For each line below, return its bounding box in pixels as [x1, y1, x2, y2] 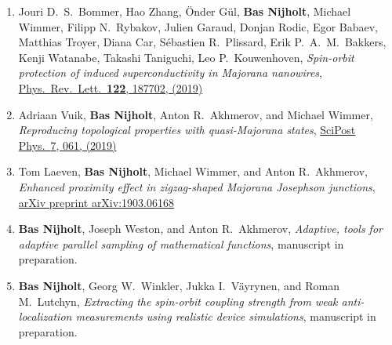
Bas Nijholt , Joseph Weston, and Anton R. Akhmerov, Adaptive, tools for [18, 220, 383, 237]
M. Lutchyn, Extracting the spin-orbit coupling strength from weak [18, 292, 338, 309]
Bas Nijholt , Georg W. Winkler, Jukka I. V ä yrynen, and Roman [18, 277, 339, 293]
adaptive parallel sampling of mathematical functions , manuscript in [18, 235, 344, 252]
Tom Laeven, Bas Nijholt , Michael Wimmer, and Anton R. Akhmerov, [18, 163, 368, 180]
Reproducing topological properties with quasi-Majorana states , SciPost [18, 122, 356, 138]
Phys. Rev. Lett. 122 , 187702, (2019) [18, 79, 203, 96]
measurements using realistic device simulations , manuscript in [75, 308, 376, 325]
